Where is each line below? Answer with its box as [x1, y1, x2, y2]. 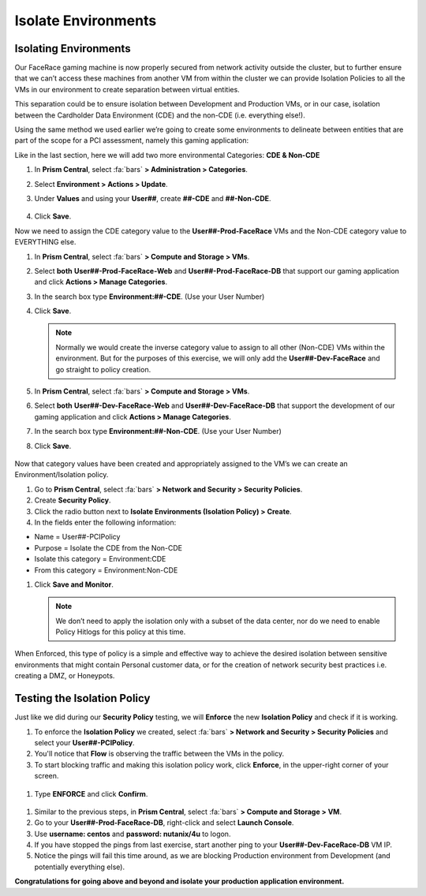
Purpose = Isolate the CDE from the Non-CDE [34, 543, 183, 552]
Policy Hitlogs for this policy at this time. [55, 627, 186, 637]
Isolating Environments [14, 42, 131, 55]
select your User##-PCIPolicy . [34, 737, 135, 747]
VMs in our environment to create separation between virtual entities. [14, 84, 240, 94]
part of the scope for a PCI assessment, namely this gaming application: [14, 136, 249, 145]
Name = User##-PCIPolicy [34, 532, 121, 542]
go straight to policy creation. [55, 364, 151, 374]
